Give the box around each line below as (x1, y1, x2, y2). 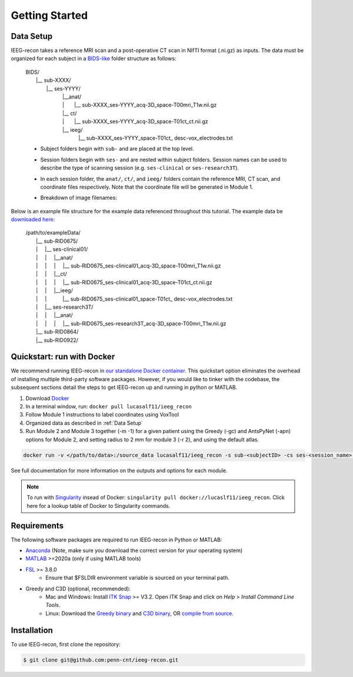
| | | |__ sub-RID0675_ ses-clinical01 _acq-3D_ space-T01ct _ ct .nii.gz (36, 279, 212, 286)
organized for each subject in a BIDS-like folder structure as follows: (11, 55, 176, 62)
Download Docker (25, 395, 69, 402)
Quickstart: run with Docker (11, 352, 115, 362)
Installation (11, 625, 53, 635)
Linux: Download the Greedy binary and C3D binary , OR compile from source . (45, 610, 234, 617)
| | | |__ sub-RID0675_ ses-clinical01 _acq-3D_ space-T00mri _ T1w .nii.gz (36, 262, 221, 269)
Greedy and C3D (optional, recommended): (25, 585, 131, 592)
